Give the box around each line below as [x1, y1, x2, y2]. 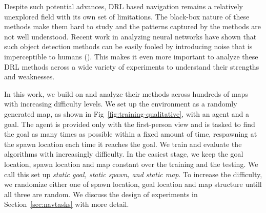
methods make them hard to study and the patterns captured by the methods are [4, 21, 261, 32]
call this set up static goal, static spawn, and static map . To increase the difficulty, [4, 168, 262, 179]
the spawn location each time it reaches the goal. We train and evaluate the [4, 138, 242, 149]
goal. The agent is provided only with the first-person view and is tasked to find [4, 118, 255, 129]
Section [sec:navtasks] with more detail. [4, 199, 129, 209]
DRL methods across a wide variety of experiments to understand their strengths [4, 61, 259, 72]
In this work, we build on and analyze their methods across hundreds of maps [4, 88, 248, 99]
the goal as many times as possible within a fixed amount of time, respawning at [4, 129, 257, 139]
